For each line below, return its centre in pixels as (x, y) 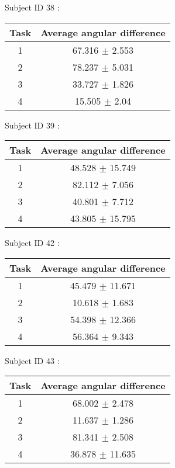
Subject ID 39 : (32, 125)
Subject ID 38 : (32, 7)
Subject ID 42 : (32, 243)
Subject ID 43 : (32, 360)
